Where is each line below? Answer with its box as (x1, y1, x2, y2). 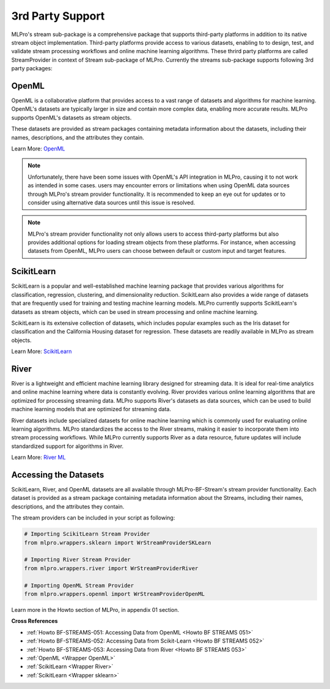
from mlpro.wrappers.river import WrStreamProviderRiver (24, 565, 199, 572)
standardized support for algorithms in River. (11, 442, 124, 450)
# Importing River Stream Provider (24, 556, 131, 563)
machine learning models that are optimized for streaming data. (11, 406, 171, 413)
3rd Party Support (11, 9, 105, 23)
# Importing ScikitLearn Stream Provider (24, 531, 150, 538)
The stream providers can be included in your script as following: (11, 514, 175, 521)
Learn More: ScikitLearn (11, 348, 72, 355)
